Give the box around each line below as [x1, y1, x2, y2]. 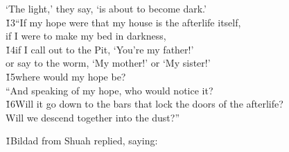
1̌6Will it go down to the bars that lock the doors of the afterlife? [6, 96, 283, 111]
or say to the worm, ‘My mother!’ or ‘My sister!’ [6, 56, 211, 70]
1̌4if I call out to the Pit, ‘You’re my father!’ [6, 42, 194, 56]
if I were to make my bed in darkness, [6, 28, 166, 43]
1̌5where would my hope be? [6, 69, 126, 83]
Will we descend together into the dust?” [6, 110, 180, 124]
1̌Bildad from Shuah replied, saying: [6, 133, 158, 148]
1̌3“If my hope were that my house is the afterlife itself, [6, 15, 241, 29]
